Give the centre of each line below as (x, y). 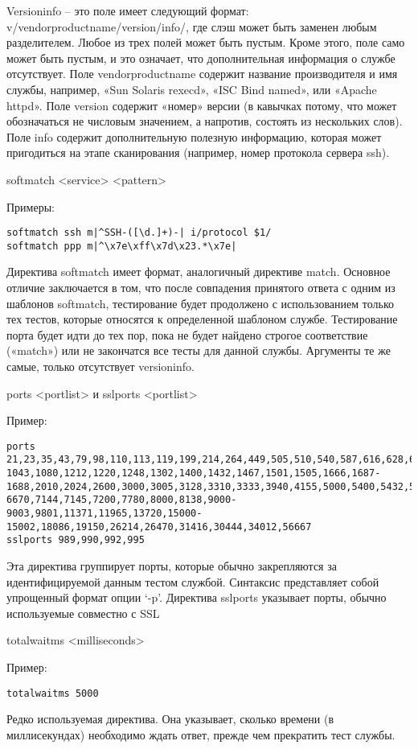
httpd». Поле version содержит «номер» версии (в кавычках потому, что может (202, 105)
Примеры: (31, 206)
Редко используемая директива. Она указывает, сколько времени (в (170, 719)
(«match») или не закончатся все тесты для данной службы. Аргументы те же (199, 350)
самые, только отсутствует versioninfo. (100, 366)
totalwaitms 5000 (53, 693)
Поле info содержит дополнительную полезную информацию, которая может (194, 136)
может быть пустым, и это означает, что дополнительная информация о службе (201, 58)
